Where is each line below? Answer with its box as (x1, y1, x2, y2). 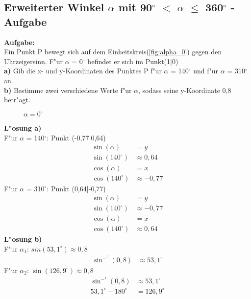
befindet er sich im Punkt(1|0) (87, 56, 178, 66)
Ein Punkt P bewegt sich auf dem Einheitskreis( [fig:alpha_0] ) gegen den (4, 46, 222, 57)
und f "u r (193, 66, 219, 76)
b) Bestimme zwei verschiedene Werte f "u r (4, 85, 132, 95)
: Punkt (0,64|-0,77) (47, 183, 106, 193)
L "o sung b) (4, 234, 42, 244)
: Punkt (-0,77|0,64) (47, 132, 106, 142)
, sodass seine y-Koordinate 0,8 (138, 85, 231, 95)
